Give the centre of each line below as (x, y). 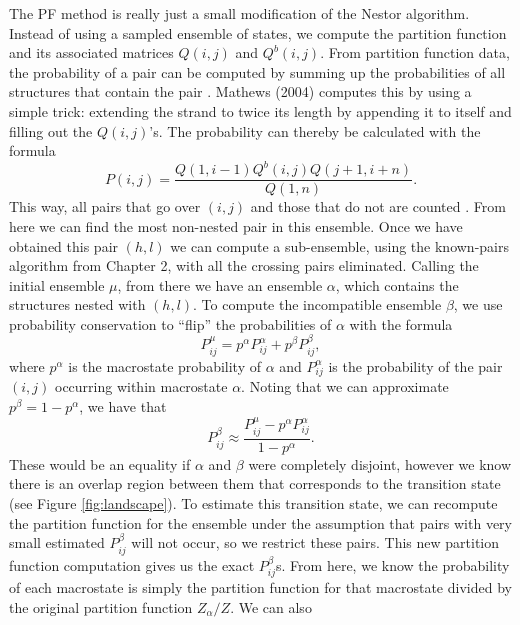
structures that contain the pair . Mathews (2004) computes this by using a (240, 91)
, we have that (123, 406)
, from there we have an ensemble (220, 284)
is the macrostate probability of (164, 365)
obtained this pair (64, 245)
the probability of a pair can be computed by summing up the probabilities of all (257, 71)
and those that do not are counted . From (378, 206)
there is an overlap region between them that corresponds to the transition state (255, 483)
